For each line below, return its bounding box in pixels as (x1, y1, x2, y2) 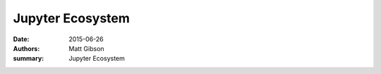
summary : (13, 54, 44, 63)
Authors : (13, 44, 40, 52)
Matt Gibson (68, 44, 105, 52)
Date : (13, 35, 30, 43)
